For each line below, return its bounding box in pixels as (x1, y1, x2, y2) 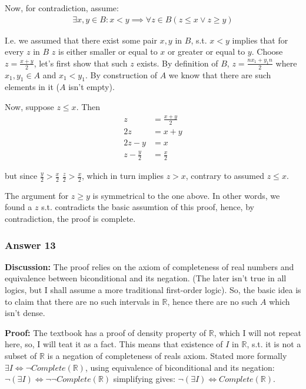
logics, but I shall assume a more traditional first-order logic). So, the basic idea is (5, 284, 301, 296)
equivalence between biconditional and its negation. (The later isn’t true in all (5, 272, 287, 284)
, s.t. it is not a (247, 338, 301, 350)
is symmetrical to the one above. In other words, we (92, 189, 280, 201)
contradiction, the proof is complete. (5, 212, 136, 225)
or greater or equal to (167, 45, 245, 58)
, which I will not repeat (214, 326, 301, 338)
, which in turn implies (81, 169, 164, 182)
